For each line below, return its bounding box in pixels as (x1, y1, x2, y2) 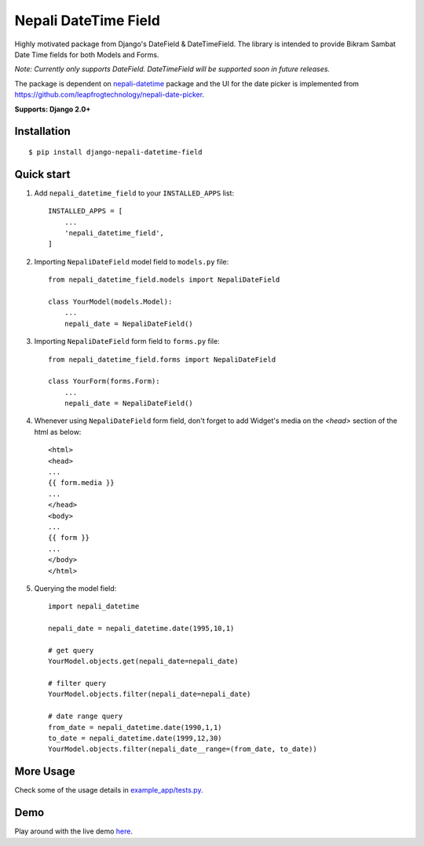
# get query (48, 646, 94, 655)
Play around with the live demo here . (14, 826, 133, 836)
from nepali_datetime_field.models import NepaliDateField (48, 275, 280, 284)
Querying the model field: (34, 583, 117, 593)
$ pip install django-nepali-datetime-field (28, 148, 203, 156)
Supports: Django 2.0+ (14, 104, 91, 114)
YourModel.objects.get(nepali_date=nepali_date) (48, 657, 239, 666)
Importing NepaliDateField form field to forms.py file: (34, 337, 220, 346)
